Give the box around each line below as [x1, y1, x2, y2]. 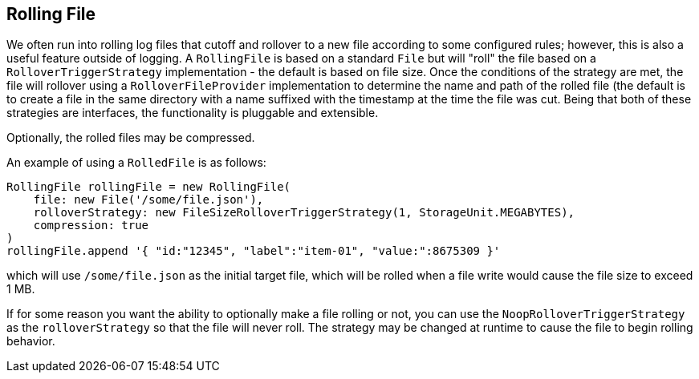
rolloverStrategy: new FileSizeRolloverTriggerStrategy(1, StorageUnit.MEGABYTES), [33, 206, 575, 220]
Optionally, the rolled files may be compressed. [6, 131, 255, 145]
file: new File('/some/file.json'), [33, 193, 264, 207]
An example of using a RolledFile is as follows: [6, 155, 266, 170]
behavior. [6, 334, 55, 349]
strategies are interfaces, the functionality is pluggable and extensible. [6, 106, 379, 120]
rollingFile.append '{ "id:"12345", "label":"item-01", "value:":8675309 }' [6, 244, 501, 258]
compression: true [33, 219, 149, 232]
